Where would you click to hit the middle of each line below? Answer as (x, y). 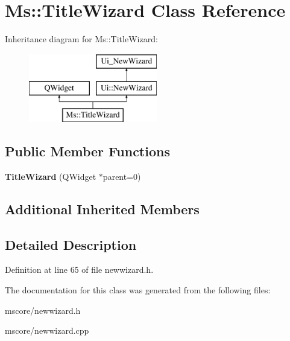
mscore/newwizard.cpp (47, 330)
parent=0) (122, 176)
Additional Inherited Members (102, 209)
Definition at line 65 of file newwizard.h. (79, 269)
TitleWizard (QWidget (51, 176)
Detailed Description (71, 244)
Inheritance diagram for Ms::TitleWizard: (81, 39)
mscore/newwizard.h (43, 310)
